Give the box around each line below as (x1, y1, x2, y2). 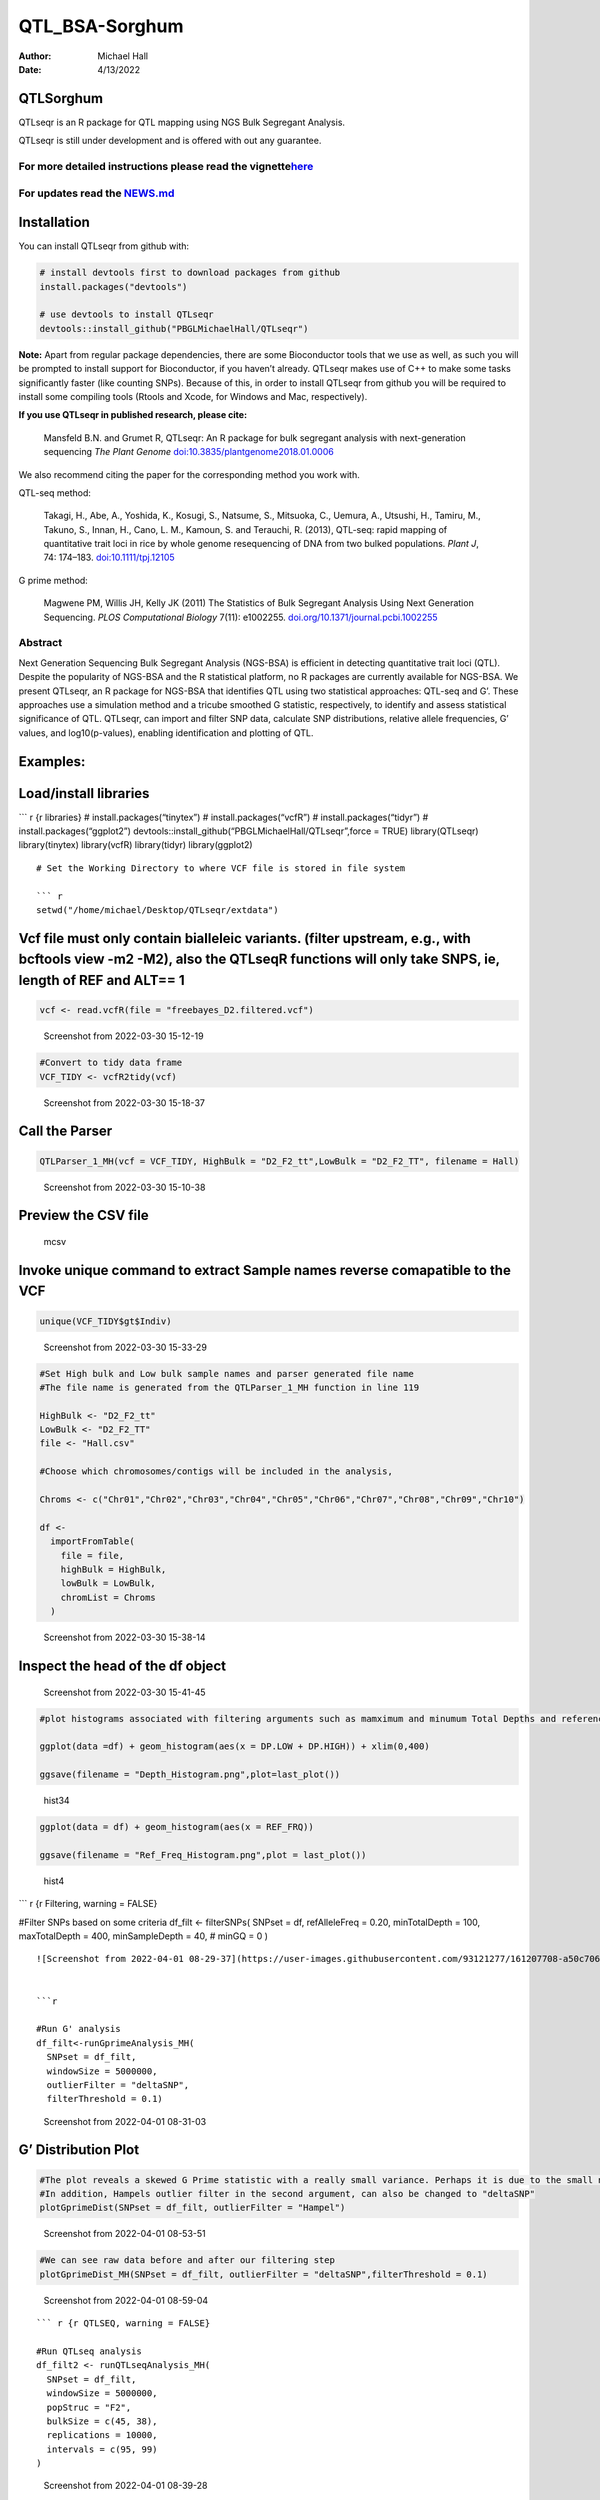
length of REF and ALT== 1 (18, 972, 185, 989)
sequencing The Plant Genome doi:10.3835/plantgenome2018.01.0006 (43, 446, 334, 458)
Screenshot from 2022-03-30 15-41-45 (43, 1686, 206, 1698)
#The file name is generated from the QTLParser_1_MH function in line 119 (39, 1381, 420, 1393)
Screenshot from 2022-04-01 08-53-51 (43, 2228, 206, 2240)
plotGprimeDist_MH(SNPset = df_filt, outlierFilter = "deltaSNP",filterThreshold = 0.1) (39, 2268, 489, 2280)
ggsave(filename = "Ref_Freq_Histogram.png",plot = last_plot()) (39, 1849, 367, 1860)
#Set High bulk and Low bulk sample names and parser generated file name (39, 1368, 415, 1379)
